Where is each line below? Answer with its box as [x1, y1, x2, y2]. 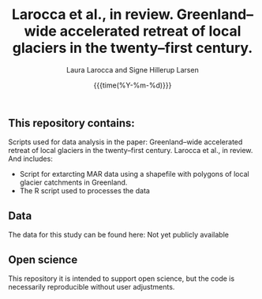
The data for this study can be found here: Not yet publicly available [8, 230, 229, 240]
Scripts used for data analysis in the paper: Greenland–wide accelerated [8, 137, 243, 147]
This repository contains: [8, 116, 136, 129]
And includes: [8, 154, 53, 163]
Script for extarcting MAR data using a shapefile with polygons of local [19, 170, 250, 179]
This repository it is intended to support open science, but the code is [8, 274, 235, 283]
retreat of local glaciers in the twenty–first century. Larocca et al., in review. [8, 146, 253, 155]
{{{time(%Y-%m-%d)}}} [93, 80, 172, 90]
